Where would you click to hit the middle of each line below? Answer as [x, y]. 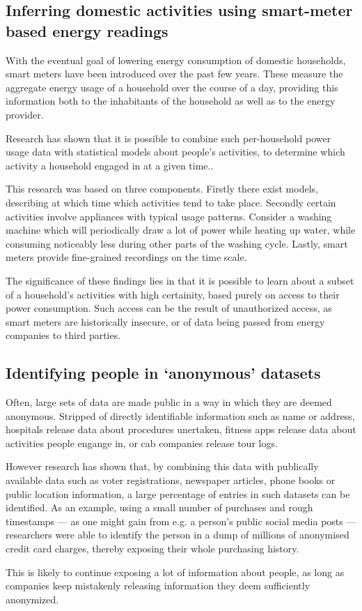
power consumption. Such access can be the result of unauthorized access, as [169, 308]
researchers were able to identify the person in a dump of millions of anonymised [178, 535]
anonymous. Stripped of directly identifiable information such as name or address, [180, 415]
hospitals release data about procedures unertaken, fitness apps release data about [181, 429]
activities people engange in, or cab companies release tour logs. [142, 443]
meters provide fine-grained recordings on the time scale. [126, 257]
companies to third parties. [63, 335]
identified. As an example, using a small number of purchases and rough [159, 507]
